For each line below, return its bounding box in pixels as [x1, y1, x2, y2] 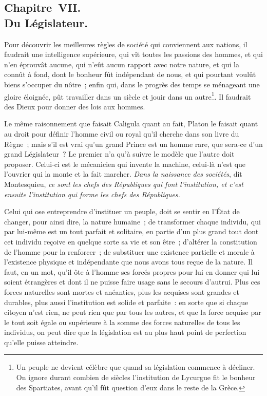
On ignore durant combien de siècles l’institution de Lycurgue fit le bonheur [16, 372, 256, 383]
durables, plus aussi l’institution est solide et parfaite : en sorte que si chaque [4, 296, 249, 307]
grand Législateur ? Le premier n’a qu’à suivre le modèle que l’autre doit [4, 148, 235, 159]
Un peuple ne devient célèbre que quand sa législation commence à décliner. [16, 362, 255, 372]
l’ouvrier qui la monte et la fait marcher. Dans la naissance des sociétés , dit [4, 168, 242, 179]
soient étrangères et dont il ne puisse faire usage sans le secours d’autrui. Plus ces [4, 276, 260, 287]
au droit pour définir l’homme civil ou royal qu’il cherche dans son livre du [4, 128, 239, 139]
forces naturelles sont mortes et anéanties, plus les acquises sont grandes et [4, 286, 239, 297]
